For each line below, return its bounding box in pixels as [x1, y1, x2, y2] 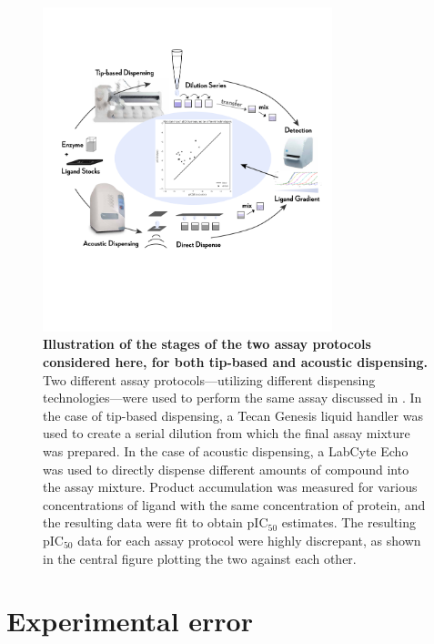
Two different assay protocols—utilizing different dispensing [43, 370, 376, 389]
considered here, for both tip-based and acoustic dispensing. [43, 353, 429, 372]
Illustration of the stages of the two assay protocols [43, 334, 371, 353]
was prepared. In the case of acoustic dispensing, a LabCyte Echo [43, 442, 409, 461]
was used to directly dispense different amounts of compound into [43, 459, 409, 478]
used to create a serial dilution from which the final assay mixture [43, 424, 410, 443]
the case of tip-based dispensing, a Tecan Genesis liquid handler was [43, 405, 423, 424]
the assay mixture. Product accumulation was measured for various [43, 477, 418, 496]
